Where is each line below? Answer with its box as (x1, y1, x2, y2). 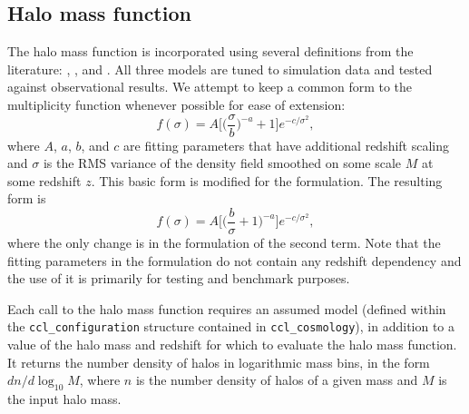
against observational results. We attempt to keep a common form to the (7, 77, 413, 96)
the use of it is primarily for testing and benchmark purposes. (7, 269, 350, 288)
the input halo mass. (7, 389, 122, 409)
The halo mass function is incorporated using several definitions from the (7, 42, 414, 61)
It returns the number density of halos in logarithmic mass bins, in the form (7, 352, 430, 371)
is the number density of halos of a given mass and (135, 370, 418, 389)
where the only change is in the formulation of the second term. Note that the (7, 233, 441, 252)
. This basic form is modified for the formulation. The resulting (91, 171, 443, 190)
